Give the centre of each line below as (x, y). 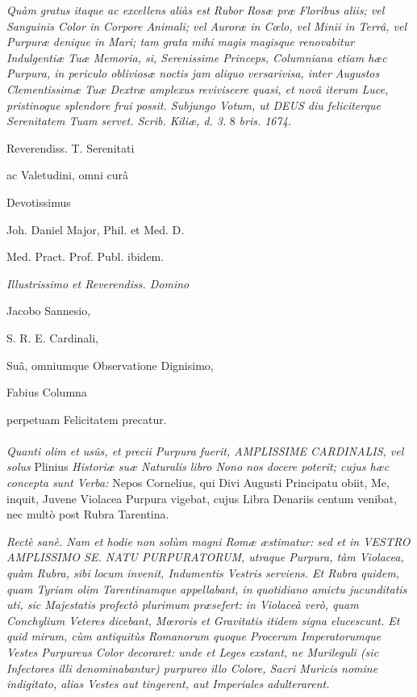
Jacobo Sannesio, (49, 311)
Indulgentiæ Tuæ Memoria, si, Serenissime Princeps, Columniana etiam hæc (197, 57)
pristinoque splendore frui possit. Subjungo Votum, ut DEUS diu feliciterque (194, 105)
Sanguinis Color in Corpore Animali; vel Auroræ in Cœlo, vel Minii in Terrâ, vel (206, 25)
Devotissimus (39, 202)
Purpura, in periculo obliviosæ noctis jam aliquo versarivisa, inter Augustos (193, 73)
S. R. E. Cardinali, (53, 337)
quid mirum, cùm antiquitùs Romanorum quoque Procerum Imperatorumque (194, 636)
